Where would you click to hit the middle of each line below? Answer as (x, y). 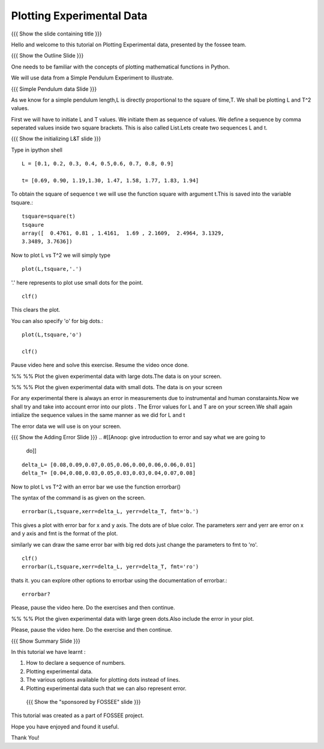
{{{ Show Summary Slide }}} (46, 641)
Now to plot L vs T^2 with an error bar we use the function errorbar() (96, 487)
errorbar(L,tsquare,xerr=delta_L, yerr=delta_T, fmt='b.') (110, 512)
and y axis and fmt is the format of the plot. (64, 534)
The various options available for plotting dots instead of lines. (103, 680)
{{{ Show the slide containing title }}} (56, 34)
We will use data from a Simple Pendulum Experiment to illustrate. (92, 78)
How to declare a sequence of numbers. (76, 663)
